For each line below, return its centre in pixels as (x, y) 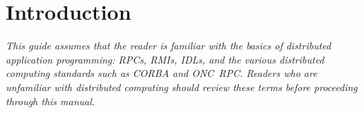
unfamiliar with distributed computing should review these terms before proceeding (182, 87)
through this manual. (51, 101)
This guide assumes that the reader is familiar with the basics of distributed (169, 46)
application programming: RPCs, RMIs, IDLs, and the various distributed (165, 59)
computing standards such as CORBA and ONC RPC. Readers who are (162, 73)
